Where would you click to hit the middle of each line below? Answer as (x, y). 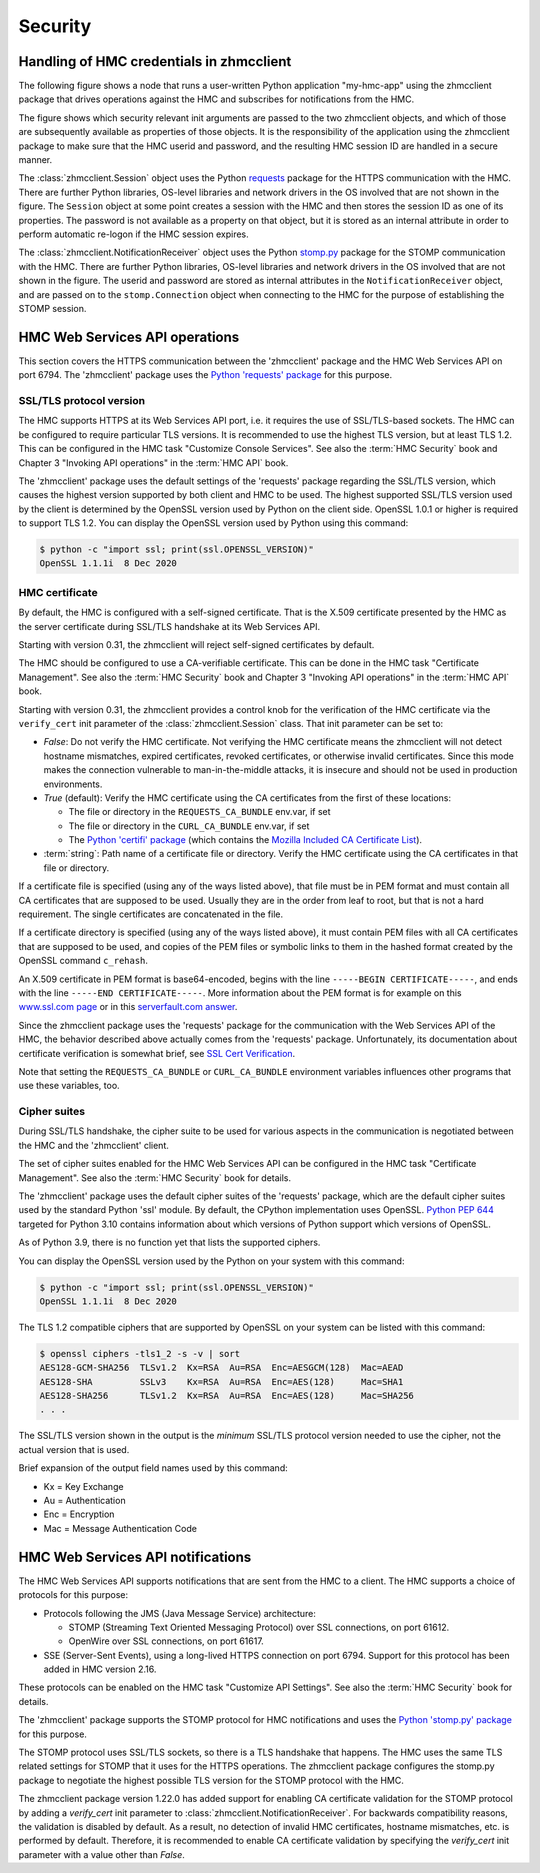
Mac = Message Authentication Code (120, 1528)
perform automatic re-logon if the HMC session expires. (133, 234)
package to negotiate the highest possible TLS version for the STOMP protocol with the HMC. (211, 1780)
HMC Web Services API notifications (135, 1556)
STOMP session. (52, 308)
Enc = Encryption (79, 1514)
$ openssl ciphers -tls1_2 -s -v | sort (139, 1353)
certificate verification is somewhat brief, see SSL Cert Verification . (157, 1053)
